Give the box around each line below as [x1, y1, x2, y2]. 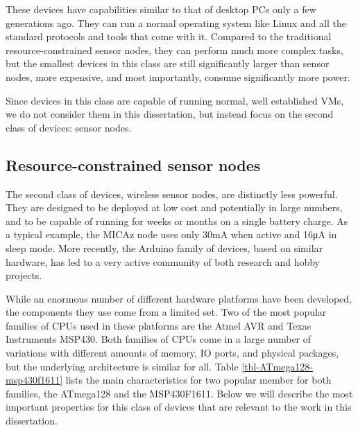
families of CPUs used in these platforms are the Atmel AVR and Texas [6, 318, 312, 332]
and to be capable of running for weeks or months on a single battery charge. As [6, 213, 348, 228]
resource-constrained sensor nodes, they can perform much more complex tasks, [6, 42, 343, 57]
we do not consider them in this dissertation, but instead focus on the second [6, 107, 334, 121]
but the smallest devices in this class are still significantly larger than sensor [6, 56, 330, 71]
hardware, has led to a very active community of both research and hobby [6, 254, 321, 269]
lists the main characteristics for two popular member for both [65, 373, 332, 387]
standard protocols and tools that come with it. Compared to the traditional [6, 29, 332, 44]
